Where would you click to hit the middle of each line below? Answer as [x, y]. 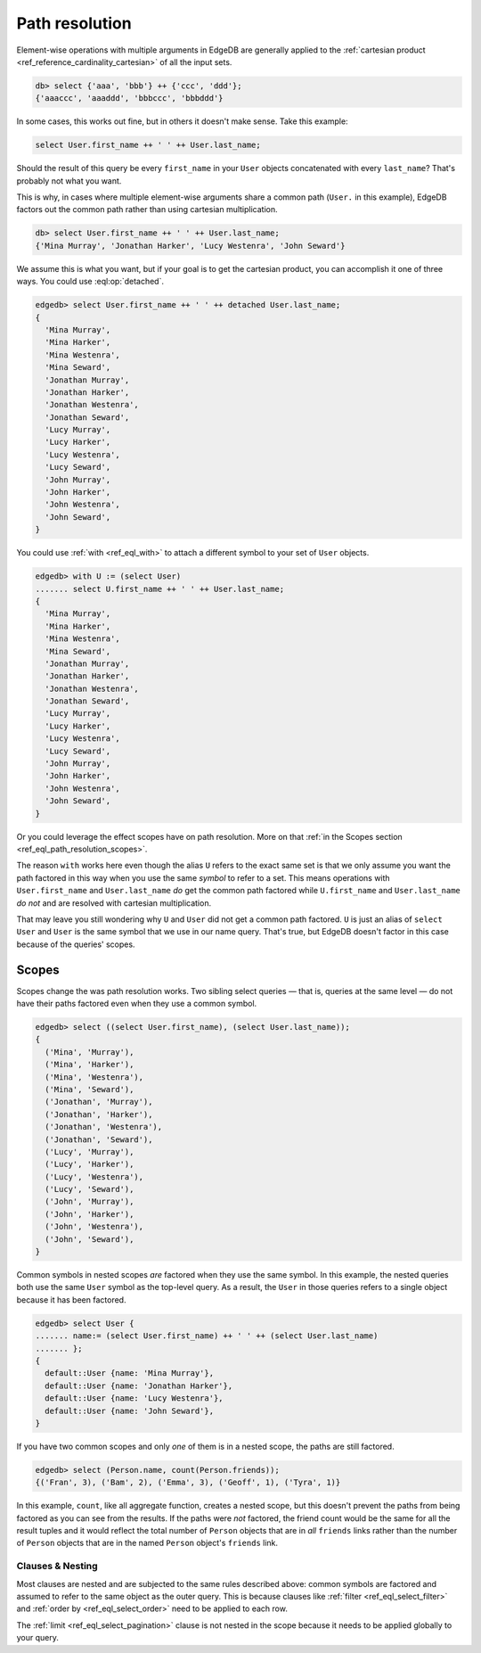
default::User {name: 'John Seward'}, [129, 1410]
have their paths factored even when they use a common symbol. [137, 1003]
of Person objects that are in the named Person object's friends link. [147, 1543]
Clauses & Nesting [57, 1567]
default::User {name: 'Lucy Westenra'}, [134, 1398]
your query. [38, 1638]
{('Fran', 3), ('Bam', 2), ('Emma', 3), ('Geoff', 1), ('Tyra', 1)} [188, 1483]
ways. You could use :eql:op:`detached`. [90, 282]
